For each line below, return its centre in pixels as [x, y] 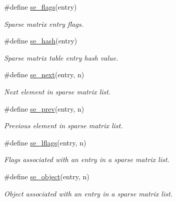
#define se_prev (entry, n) [44, 108]
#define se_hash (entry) [41, 41]
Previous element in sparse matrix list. [64, 125]
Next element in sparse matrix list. [57, 91]
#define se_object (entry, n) [47, 176]
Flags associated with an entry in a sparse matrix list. [87, 159]
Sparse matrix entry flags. [44, 23]
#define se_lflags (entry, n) [45, 142]
